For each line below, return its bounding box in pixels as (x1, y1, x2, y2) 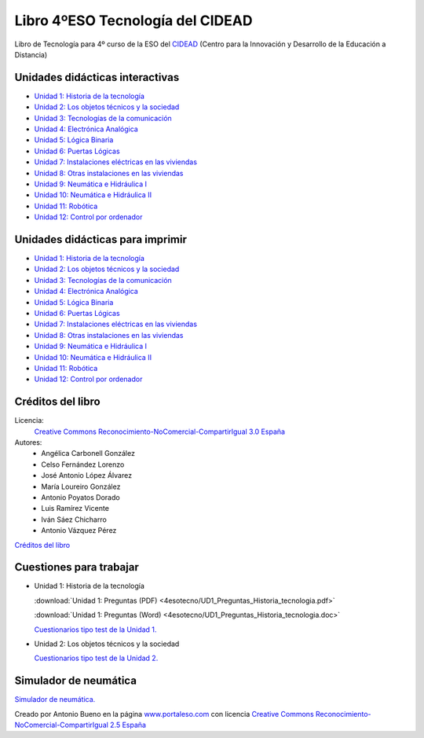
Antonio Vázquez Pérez (41, 526, 117, 535)
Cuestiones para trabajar (14, 560, 139, 574)
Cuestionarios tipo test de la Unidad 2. (34, 653, 159, 663)
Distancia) (14, 50, 48, 59)
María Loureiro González (41, 482, 121, 491)
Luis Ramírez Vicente (41, 504, 110, 513)
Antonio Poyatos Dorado (41, 492, 121, 502)
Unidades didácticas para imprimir (14, 233, 188, 246)
